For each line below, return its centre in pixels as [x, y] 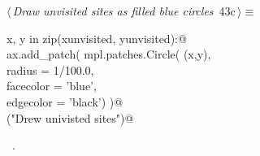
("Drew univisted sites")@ [70, 117]
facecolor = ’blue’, [52, 86]
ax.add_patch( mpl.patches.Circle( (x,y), [109, 54]
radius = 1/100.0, [50, 69]
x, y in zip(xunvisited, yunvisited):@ [97, 38]
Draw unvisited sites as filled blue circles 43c [124, 11]
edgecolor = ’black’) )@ [65, 101]
